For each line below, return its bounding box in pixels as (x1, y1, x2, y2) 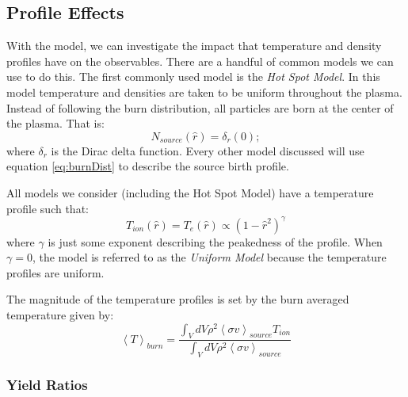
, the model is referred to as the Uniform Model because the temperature (32, 249, 387, 265)
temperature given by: (6, 307, 114, 323)
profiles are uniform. (6, 264, 105, 281)
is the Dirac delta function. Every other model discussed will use (51, 142, 364, 158)
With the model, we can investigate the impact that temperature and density (6, 37, 382, 54)
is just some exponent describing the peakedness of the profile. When (48, 233, 383, 250)
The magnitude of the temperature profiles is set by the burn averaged (6, 291, 349, 307)
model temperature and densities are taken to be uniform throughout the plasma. (6, 83, 402, 100)
